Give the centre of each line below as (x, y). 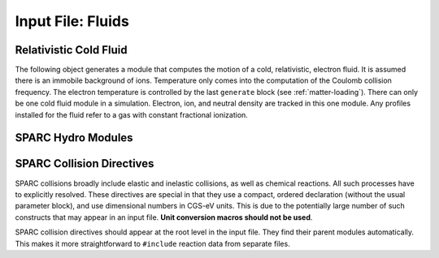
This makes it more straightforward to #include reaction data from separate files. (152, 243)
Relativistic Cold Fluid (71, 50)
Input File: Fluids (72, 21)
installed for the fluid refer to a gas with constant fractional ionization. (131, 114)
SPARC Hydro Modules (74, 138)
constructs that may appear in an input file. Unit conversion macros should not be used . (164, 217)
